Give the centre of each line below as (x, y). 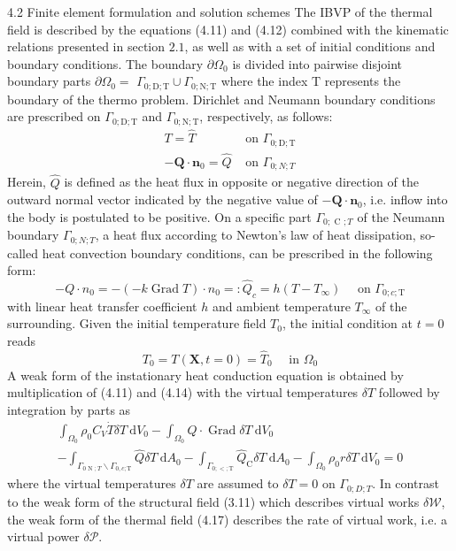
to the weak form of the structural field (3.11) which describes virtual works (213, 501)
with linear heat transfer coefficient (102, 306)
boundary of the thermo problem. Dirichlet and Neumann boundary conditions (221, 99)
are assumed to (238, 483)
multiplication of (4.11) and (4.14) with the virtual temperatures (183, 392)
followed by (409, 392)
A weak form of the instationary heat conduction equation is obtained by (205, 375)
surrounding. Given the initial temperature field (137, 323)
